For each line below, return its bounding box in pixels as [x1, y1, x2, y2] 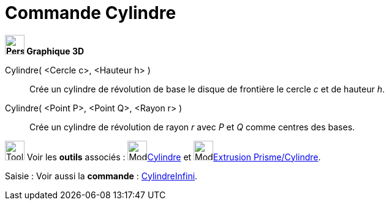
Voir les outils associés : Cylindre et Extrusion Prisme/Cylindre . [26, 151, 321, 162]
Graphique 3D [26, 45, 85, 56]
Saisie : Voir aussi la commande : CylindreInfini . [5, 170, 198, 181]
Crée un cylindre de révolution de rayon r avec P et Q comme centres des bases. [29, 121, 355, 132]
